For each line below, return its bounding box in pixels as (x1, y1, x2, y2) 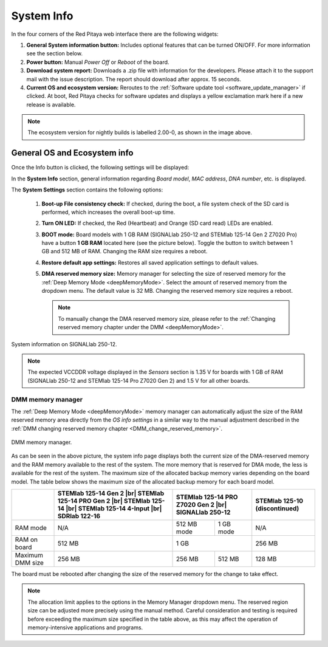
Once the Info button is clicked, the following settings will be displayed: (11, 164, 190, 171)
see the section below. (26, 50, 83, 57)
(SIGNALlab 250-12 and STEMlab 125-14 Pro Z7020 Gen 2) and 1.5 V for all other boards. (27, 377, 250, 384)
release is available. (26, 101, 76, 108)
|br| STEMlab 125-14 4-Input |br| (66, 504, 162, 513)
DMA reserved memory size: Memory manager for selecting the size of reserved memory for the (41, 270, 286, 278)
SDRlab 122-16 (57, 512, 100, 521)
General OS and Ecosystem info (11, 148, 134, 158)
